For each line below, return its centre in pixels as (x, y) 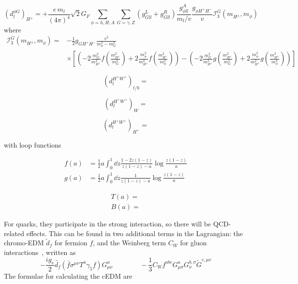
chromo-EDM (24, 243)
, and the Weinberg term (129, 243)
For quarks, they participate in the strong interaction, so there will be (108, 223)
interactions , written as (40, 252)
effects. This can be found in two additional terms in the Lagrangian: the (135, 233)
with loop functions (33, 144)
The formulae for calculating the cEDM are (68, 276)
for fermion (71, 243)
